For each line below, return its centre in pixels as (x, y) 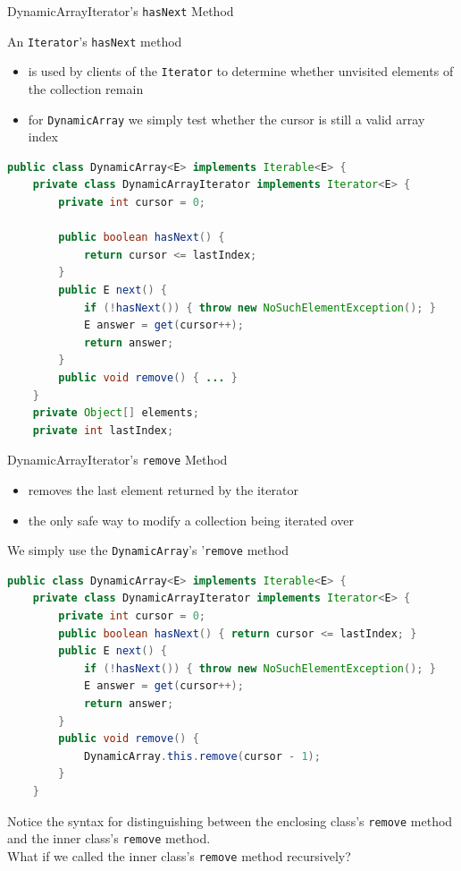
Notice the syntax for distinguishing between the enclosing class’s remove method (230, 820)
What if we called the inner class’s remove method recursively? (179, 855)
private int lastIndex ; (103, 430)
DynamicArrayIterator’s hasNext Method (121, 11)
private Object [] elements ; (116, 413)
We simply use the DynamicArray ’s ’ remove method (148, 550)
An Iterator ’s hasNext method (95, 41)
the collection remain (86, 88)
